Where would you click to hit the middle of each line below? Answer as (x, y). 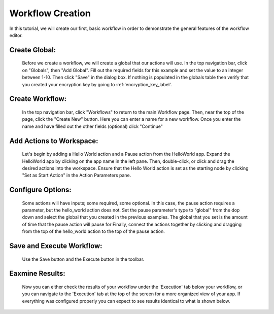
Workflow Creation (50, 13)
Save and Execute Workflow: (56, 246)
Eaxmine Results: (37, 274)
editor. (16, 35)
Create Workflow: (38, 99)
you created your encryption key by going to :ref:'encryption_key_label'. (97, 84)
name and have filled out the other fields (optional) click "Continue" (93, 126)
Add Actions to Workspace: (54, 141)
